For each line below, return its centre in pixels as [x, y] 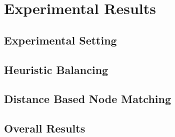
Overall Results [45, 128]
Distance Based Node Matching [88, 99]
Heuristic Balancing [56, 69]
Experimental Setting [60, 40]
